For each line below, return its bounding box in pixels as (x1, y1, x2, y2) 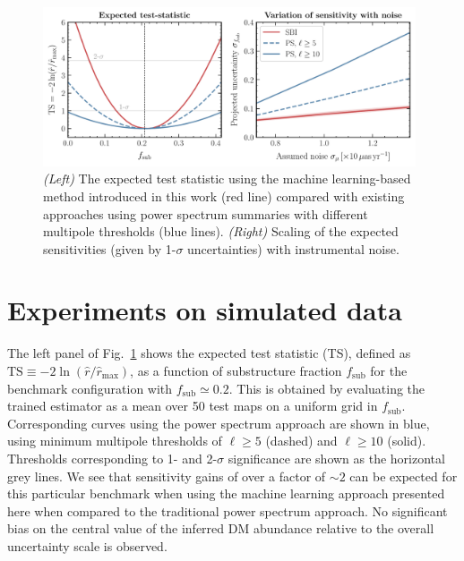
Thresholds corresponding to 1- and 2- (7, 448, 218, 467)
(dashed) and (265, 431, 338, 450)
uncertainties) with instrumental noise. (187, 239, 400, 258)
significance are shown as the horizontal (228, 448, 445, 467)
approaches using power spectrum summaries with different (43, 204, 368, 223)
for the (370, 361, 408, 379)
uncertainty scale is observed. (7, 536, 168, 555)
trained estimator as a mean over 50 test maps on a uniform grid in (7, 396, 378, 415)
